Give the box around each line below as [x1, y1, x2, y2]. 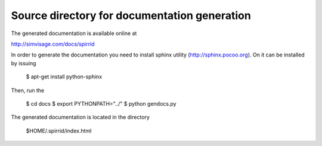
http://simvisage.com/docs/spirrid [11, 40, 95, 47]
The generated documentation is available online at [11, 30, 137, 37]
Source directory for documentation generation [11, 9, 252, 22]
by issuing [11, 59, 36, 66]
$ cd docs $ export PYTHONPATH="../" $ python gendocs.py [26, 100, 177, 107]
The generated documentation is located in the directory [11, 113, 150, 121]
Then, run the [11, 87, 45, 94]
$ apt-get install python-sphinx [26, 73, 103, 80]
